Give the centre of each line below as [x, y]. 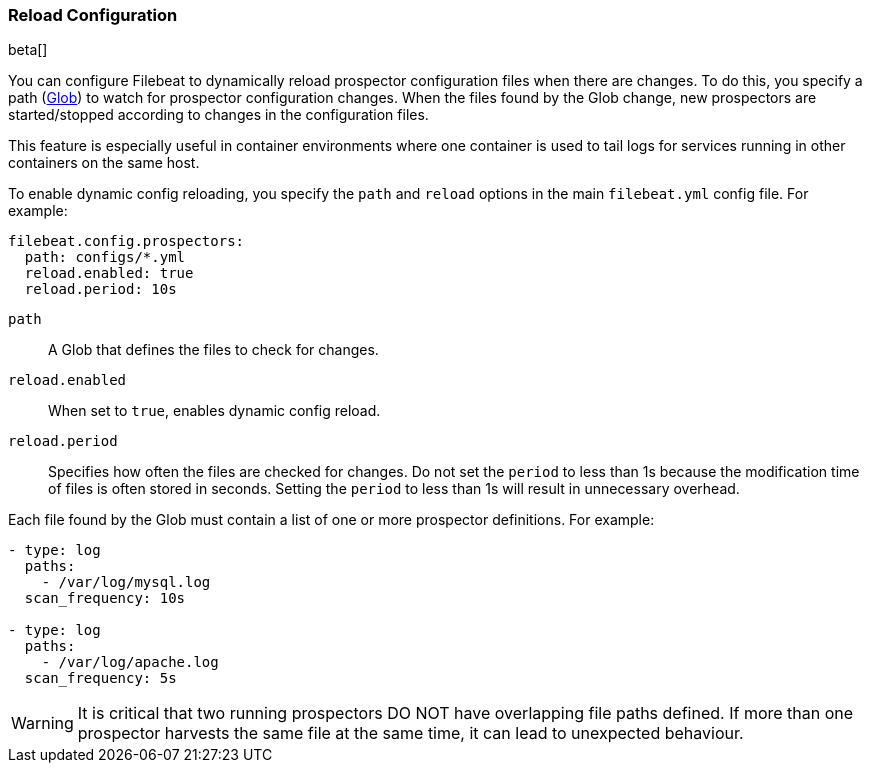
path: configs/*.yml [105, 257]
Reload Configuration [93, 15]
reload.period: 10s [100, 289]
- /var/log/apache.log [130, 662]
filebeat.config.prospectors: [126, 241]
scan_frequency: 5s [100, 678]
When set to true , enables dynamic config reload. [214, 411]
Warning [42, 723]
